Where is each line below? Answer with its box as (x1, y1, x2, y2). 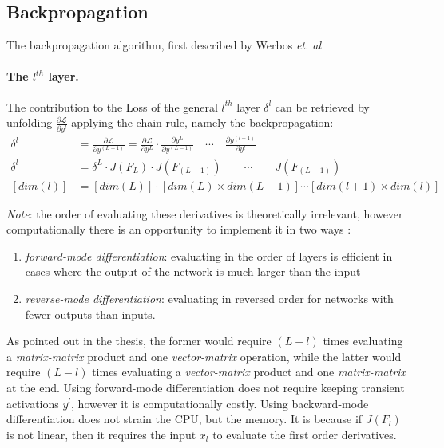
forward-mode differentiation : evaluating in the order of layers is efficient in (25, 247, 393, 264)
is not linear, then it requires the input (6, 426, 196, 442)
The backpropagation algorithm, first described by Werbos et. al (6, 37, 322, 53)
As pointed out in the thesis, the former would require (6, 332, 272, 349)
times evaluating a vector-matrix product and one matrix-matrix (92, 364, 406, 380)
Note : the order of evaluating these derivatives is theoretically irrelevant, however (6, 205, 403, 222)
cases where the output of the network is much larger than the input (25, 263, 361, 280)
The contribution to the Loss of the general (6, 98, 218, 115)
